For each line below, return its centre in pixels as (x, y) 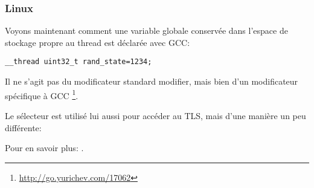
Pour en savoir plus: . (44, 148)
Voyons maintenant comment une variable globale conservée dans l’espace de (146, 31)
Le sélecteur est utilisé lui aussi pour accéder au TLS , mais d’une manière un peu (155, 115)
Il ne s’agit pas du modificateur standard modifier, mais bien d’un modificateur (152, 81)
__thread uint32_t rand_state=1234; (78, 62)
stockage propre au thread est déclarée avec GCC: (98, 42)
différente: (23, 127)
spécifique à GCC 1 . (42, 94)
